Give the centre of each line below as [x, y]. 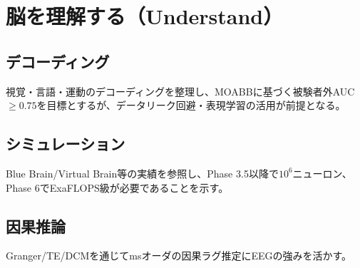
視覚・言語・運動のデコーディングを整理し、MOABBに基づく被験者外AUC [180, 91]
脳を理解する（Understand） [145, 16]
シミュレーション [66, 144]
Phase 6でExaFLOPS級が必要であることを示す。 [117, 187]
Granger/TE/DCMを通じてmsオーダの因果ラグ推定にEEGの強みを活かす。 [179, 256]
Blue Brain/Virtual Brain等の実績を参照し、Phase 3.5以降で [142, 173]
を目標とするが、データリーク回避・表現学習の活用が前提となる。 [191, 105]
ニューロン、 [322, 173]
